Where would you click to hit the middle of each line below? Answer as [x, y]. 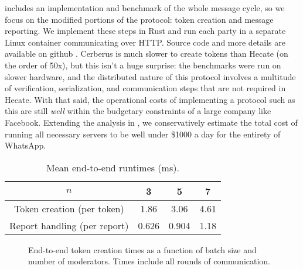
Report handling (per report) [69, 225]
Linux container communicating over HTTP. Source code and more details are [145, 42]
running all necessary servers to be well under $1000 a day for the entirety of [143, 134]
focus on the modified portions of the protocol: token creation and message [139, 19]
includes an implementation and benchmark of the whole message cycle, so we [145, 8]
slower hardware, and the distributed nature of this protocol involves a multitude [150, 76]
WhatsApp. [25, 145]
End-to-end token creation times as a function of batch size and [142, 249]
